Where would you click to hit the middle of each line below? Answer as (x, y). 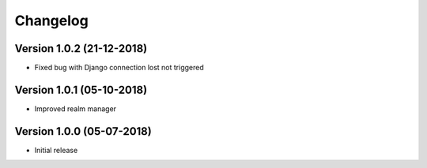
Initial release (56, 150)
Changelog (51, 21)
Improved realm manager (76, 108)
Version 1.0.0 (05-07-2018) (83, 131)
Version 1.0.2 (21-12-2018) (81, 49)
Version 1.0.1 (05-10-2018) (81, 90)
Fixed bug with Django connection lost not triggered (119, 68)
